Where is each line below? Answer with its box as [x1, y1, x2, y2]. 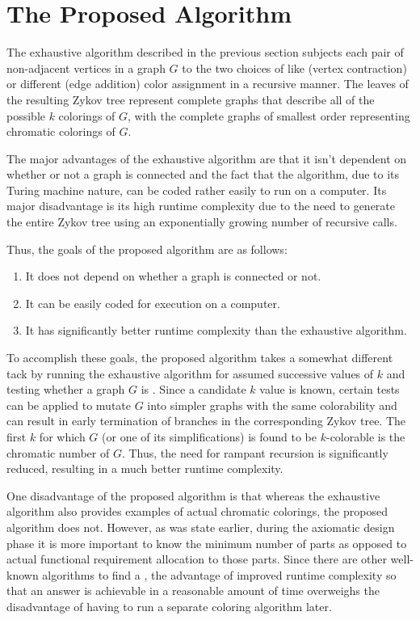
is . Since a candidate [141, 381, 246, 398]
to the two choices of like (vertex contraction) [182, 59, 407, 76]
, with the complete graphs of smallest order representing [128, 107, 410, 124]
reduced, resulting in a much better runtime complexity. [6, 460, 283, 477]
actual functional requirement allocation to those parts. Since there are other [6, 550, 387, 567]
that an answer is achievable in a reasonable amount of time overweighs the [6, 582, 380, 599]
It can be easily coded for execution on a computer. [25, 294, 280, 311]
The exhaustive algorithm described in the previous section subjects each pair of [6, 44, 404, 61]
